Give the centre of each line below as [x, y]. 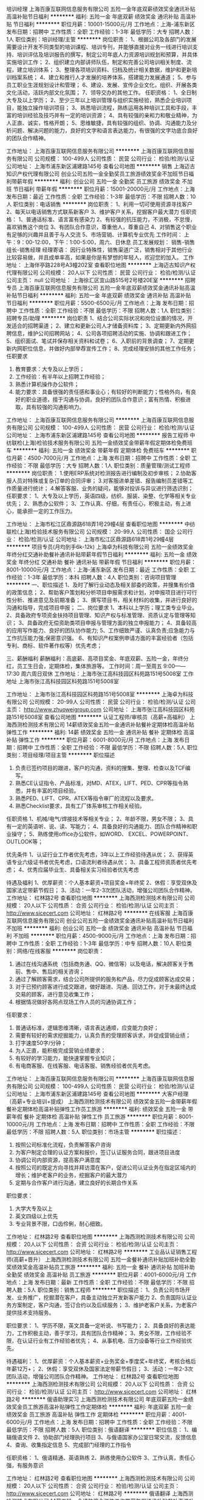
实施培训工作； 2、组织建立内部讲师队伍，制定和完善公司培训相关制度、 [97, 62]
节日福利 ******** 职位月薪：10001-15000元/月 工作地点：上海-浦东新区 [104, 24]
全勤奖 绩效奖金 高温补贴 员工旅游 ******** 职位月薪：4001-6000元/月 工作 [102, 1275]
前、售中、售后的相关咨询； [50, 972]
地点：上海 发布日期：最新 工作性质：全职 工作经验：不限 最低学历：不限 [97, 1282]
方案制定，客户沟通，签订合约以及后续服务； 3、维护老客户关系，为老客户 [104, 1305]
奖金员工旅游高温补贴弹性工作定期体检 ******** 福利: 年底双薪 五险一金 [102, 1407]
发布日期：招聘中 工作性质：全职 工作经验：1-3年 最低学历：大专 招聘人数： [101, 32]
